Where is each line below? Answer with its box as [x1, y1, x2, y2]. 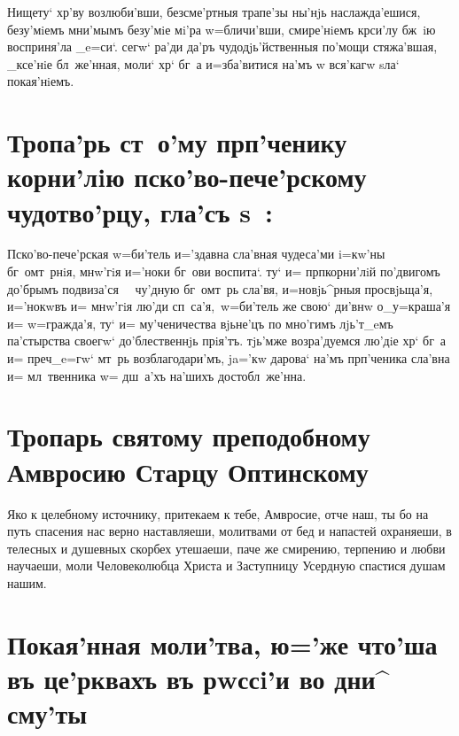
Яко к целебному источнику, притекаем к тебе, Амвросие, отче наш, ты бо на [7, 504, 429, 523]
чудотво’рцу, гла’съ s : [7, 193, 273, 229]
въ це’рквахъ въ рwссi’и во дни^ [7, 660, 390, 696]
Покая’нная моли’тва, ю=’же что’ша [7, 625, 438, 662]
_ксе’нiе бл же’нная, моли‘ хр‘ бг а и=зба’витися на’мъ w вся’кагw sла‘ [7, 54, 400, 73]
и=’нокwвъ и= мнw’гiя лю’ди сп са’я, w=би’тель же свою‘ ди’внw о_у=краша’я [7, 297, 451, 315]
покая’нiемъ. [7, 72, 74, 90]
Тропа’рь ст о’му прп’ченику [7, 124, 347, 160]
